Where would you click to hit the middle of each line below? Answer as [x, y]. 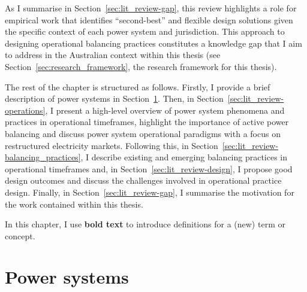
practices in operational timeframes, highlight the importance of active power [147, 122]
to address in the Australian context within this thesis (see [113, 55]
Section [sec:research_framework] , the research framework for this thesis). [141, 66]
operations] [25, 110]
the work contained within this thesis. [74, 204]
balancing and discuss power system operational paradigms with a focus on [143, 133]
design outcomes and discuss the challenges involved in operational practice [143, 180]
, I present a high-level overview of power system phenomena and [165, 110]
